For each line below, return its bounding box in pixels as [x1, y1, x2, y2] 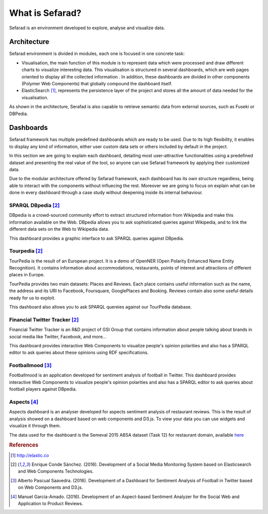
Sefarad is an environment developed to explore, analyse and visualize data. [9, 25, 165, 31]
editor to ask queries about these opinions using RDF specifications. [9, 350, 149, 356]
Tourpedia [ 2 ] [9, 248, 43, 255]
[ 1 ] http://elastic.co [10, 452, 49, 458]
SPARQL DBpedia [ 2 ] [9, 201, 60, 208]
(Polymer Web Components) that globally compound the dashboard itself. [21, 81, 172, 87]
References [9, 442, 39, 449]
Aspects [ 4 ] [9, 398, 39, 405]
